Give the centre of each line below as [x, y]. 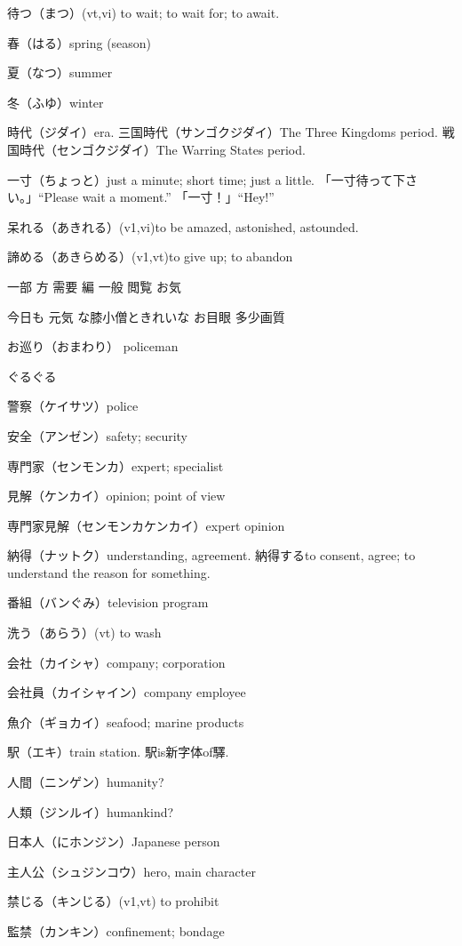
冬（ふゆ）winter [56, 102]
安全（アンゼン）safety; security [98, 435]
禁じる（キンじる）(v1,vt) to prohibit [113, 901]
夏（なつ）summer [60, 72]
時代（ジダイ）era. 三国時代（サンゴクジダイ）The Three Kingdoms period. [223, 132]
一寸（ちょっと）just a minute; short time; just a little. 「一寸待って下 [206, 179]
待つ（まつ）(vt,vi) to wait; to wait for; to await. [143, 12]
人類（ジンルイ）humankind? [91, 811]
